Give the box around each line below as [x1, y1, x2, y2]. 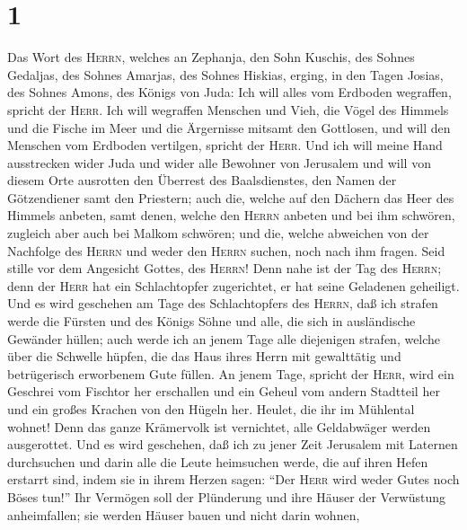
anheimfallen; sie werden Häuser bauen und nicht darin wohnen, [7, 505, 360, 524]
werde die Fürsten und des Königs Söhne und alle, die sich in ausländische [7, 312, 416, 331]
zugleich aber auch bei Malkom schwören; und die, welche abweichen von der [7, 224, 429, 243]
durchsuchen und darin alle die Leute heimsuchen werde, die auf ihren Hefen [7, 452, 428, 471]
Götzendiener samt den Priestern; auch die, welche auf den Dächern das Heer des [7, 188, 454, 207]
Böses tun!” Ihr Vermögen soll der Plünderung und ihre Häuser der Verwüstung [7, 487, 446, 506]
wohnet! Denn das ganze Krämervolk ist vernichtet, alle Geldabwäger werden [7, 417, 431, 436]
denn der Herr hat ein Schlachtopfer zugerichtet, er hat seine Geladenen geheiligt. [7, 276, 460, 295]
